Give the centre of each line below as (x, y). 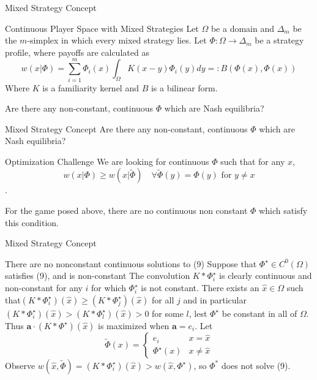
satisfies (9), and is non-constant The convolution (98, 275)
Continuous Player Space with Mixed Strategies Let (102, 28)
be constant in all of (259, 313)
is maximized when (134, 325)
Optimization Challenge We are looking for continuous (107, 161)
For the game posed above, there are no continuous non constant (126, 211)
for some (168, 313)
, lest (198, 313)
